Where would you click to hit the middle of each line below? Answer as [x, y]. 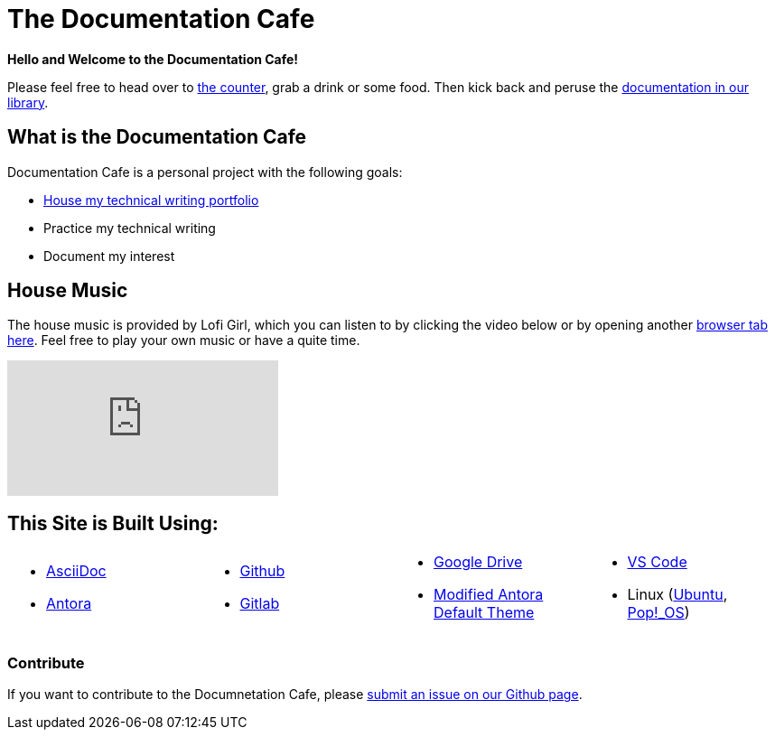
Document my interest [109, 256]
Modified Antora [489, 595]
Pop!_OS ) [658, 613]
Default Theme [484, 613]
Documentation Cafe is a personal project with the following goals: [205, 172]
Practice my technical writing [130, 228]
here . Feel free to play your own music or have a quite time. [184, 341]
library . [28, 102]
